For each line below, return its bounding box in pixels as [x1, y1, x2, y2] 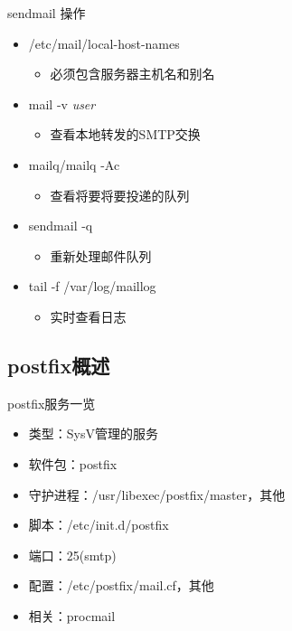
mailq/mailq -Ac [28, 155, 120, 174]
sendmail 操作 [7, 4, 86, 22]
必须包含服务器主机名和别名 [50, 64, 215, 83]
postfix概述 [7, 351, 110, 379]
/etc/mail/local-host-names [28, 33, 180, 52]
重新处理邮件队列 [50, 246, 152, 265]
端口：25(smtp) [28, 545, 117, 564]
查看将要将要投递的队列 [50, 185, 190, 204]
